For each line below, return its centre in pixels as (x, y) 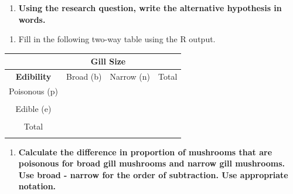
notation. (37, 186)
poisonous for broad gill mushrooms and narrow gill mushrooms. (151, 163)
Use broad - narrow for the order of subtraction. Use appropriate (153, 174)
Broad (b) (84, 76)
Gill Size (108, 61)
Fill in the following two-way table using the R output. (117, 39)
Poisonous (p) (33, 91)
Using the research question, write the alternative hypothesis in (150, 8)
